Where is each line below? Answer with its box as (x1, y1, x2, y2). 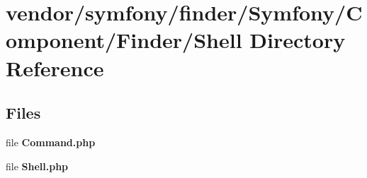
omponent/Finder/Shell (6, 25, 242, 54)
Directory (249, 25, 346, 54)
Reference (6, 53, 104, 82)
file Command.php (6, 134, 96, 149)
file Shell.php (6, 158, 69, 173)
